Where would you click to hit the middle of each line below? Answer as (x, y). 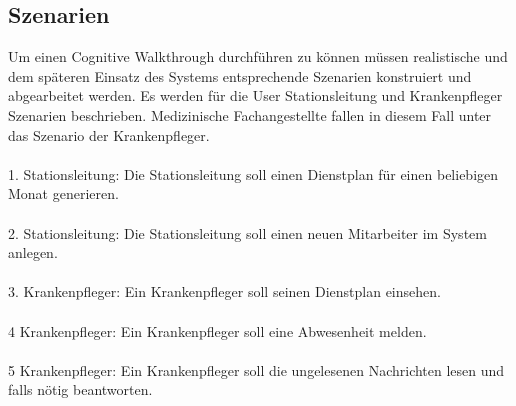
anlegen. (33, 252)
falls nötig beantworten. (80, 389)
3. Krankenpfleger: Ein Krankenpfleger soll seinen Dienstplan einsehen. (224, 291)
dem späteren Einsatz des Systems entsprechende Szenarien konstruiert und (240, 75)
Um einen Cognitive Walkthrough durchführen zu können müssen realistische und (258, 56)
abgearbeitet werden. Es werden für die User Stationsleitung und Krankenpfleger (255, 95)
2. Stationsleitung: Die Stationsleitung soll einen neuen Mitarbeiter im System (247, 232)
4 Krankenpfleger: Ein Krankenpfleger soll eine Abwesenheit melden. (217, 330)
